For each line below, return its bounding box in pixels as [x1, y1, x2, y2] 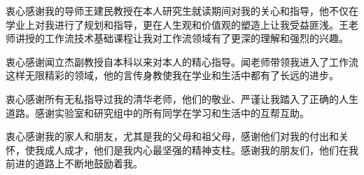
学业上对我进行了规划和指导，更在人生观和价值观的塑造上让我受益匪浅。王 [6, 17, 349, 31]
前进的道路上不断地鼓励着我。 [6, 156, 143, 171]
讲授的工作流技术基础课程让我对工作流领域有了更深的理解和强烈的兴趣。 [15, 31, 349, 45]
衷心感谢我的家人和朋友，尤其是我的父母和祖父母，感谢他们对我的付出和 [6, 129, 339, 143]
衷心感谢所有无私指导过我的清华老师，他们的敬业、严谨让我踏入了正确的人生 [6, 91, 358, 106]
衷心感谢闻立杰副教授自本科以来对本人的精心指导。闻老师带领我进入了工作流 [6, 54, 358, 69]
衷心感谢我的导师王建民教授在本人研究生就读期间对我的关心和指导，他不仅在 [6, 3, 358, 17]
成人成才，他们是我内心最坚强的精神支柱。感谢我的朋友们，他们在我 [44, 142, 358, 157]
